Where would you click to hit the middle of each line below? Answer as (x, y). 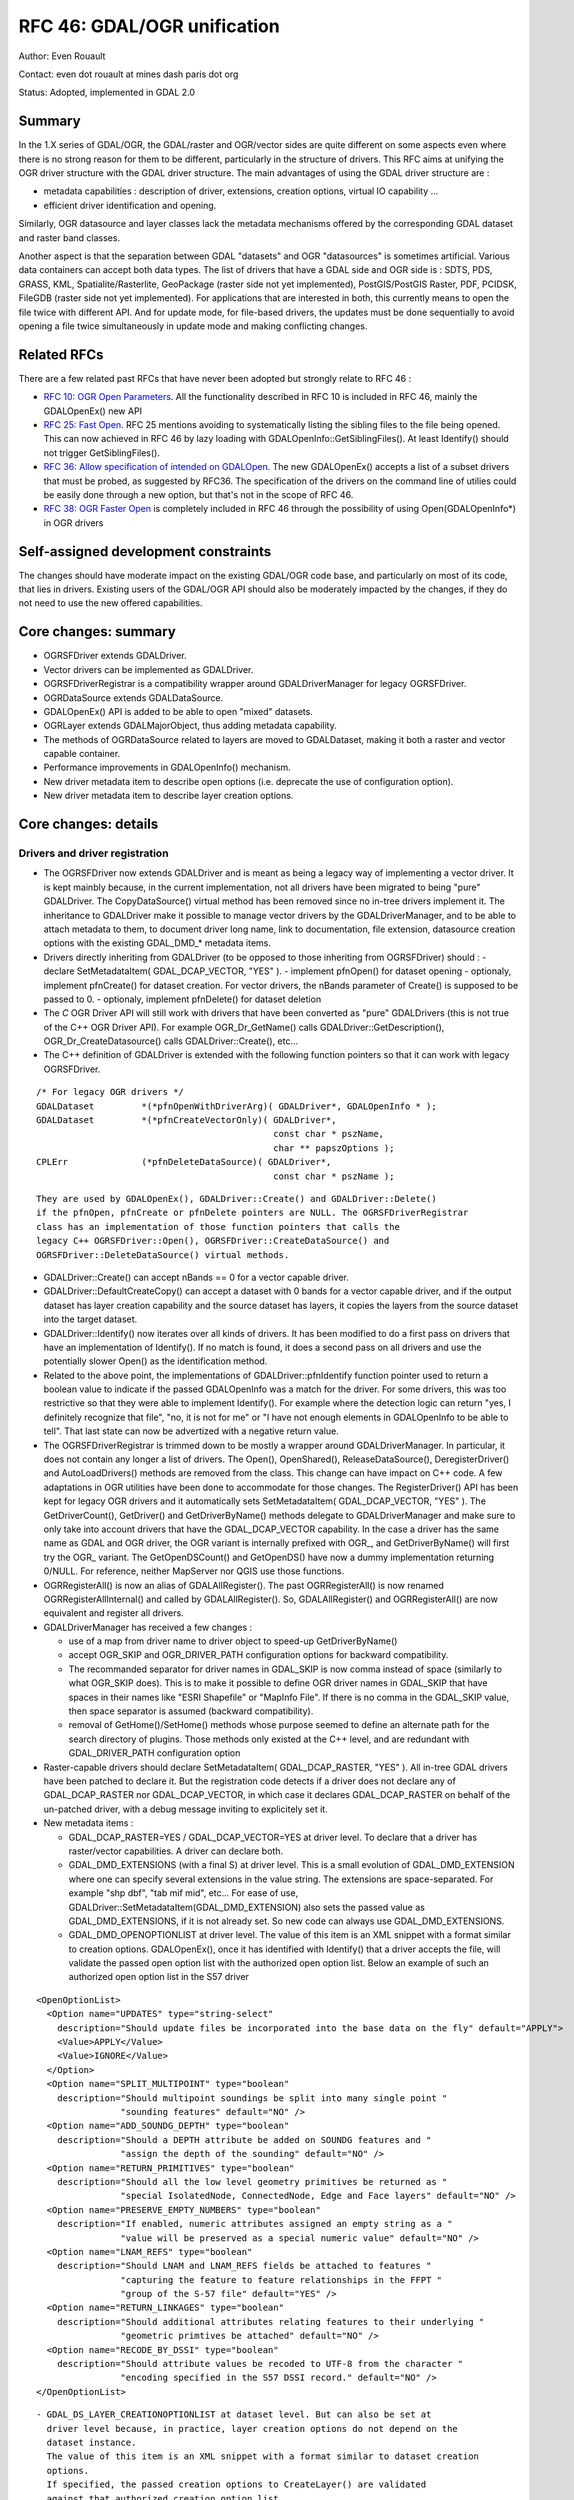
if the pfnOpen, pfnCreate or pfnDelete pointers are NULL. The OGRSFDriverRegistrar (252, 1213)
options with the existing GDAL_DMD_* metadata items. (157, 943)
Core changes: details (88, 824)
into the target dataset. (90, 1319)
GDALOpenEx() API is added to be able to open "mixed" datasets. (178, 711)
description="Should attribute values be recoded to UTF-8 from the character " (260, 2364)
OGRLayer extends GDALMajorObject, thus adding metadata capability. (190, 726)
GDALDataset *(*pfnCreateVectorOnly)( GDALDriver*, (186, 1120)
